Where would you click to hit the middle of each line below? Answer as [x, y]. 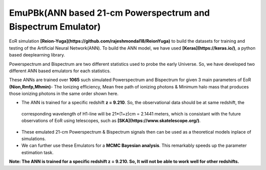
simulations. [34, 139]
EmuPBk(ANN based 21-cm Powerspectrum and [110, 13]
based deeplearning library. [37, 55]
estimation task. [37, 152]
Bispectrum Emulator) [55, 27]
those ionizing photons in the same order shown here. [64, 94]
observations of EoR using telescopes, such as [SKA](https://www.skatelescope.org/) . [111, 121]
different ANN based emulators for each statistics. [60, 71]
